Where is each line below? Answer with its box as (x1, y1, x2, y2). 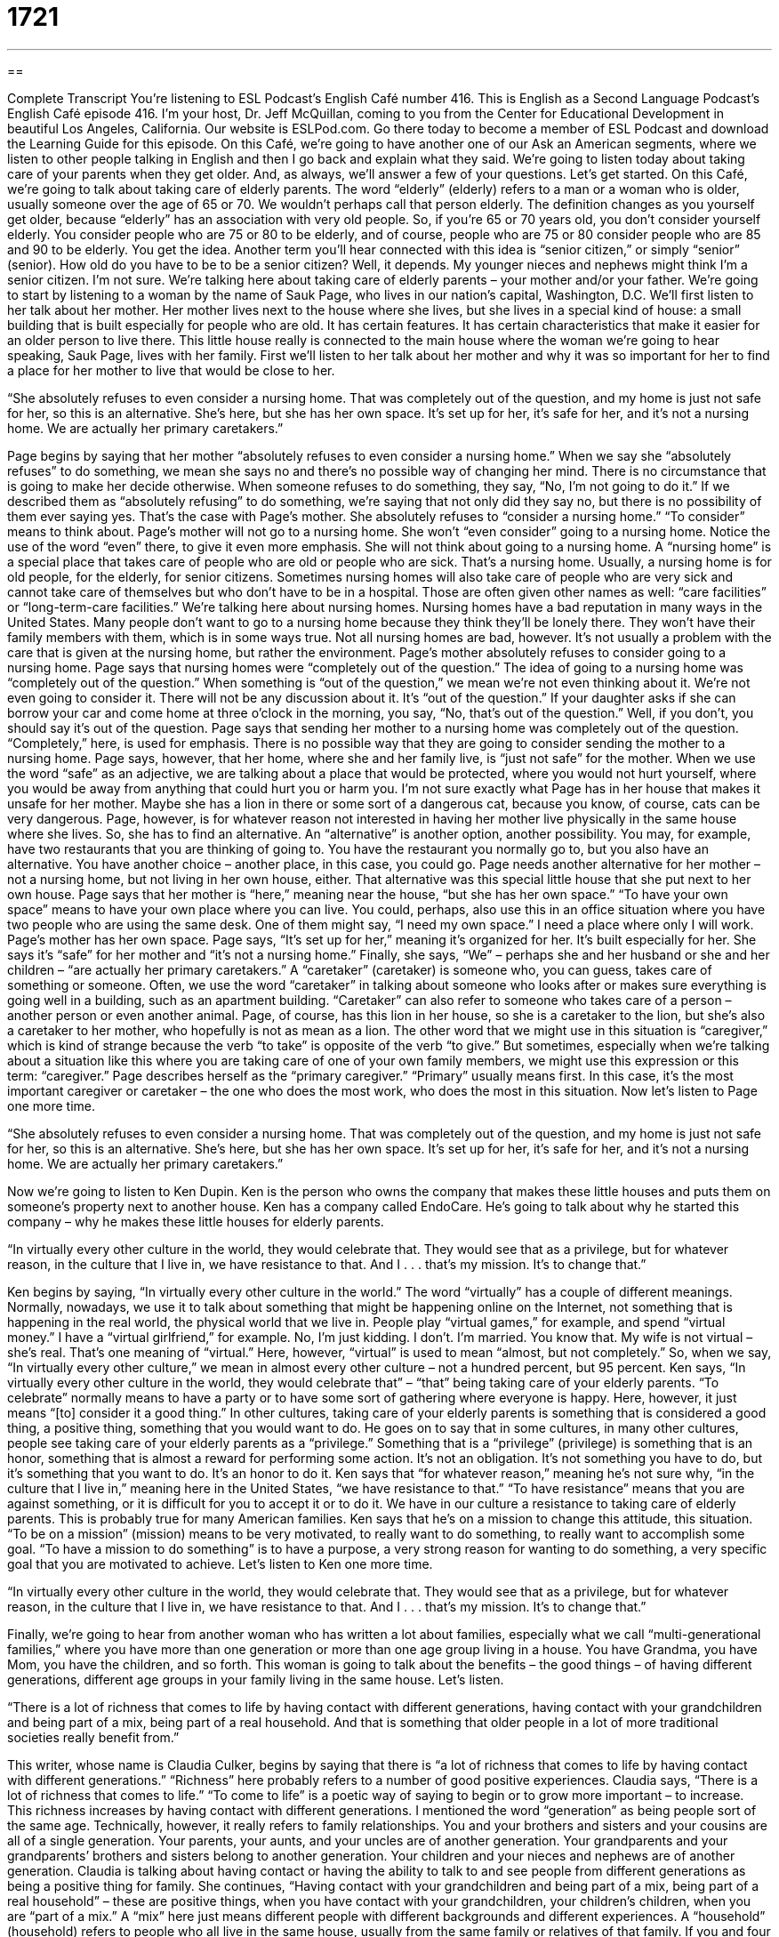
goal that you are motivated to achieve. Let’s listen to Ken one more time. (7, 1555, 433, 1571)
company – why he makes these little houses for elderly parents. (7, 1213, 384, 1229)
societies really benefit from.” (7, 1729, 180, 1745)
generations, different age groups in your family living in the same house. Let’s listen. (7, 1671, 504, 1687)
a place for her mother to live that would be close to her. (7, 362, 335, 378)
